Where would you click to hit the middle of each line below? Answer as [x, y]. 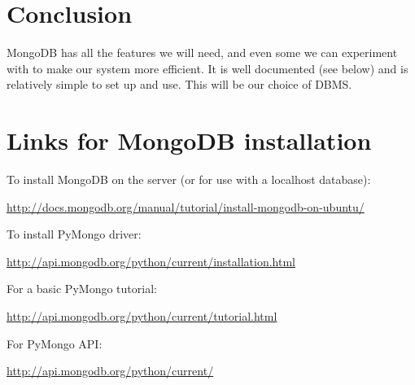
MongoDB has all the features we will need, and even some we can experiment [202, 52]
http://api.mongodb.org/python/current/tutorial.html [142, 316]
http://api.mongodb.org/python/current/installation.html [151, 261]
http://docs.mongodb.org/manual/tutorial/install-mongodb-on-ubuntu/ [186, 206]
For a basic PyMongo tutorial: [82, 289]
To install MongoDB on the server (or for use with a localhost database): [189, 179]
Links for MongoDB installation [189, 140]
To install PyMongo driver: [74, 234]
